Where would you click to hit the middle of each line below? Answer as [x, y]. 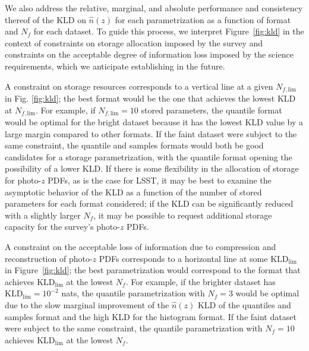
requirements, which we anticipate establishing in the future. [115, 66]
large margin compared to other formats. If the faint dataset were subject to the [151, 133]
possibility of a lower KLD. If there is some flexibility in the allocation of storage [152, 168]
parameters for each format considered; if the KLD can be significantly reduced [149, 203]
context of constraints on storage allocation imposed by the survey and [134, 42]
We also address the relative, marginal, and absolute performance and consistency [154, 8]
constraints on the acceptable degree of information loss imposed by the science [149, 54]
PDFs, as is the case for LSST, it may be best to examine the [160, 180]
